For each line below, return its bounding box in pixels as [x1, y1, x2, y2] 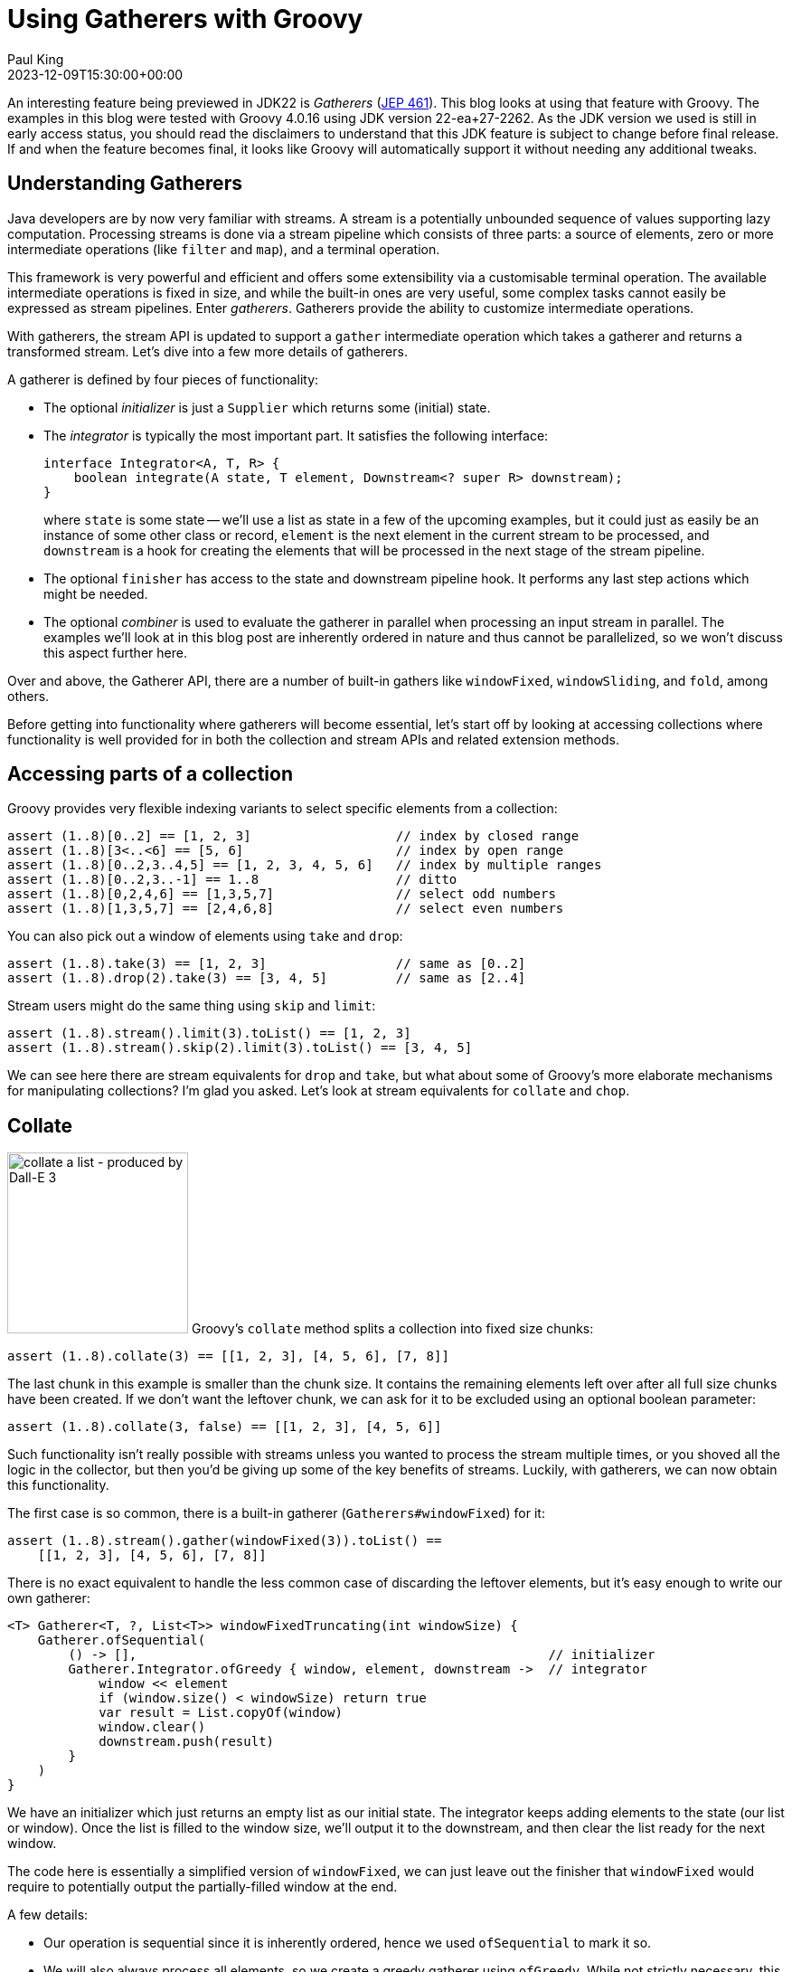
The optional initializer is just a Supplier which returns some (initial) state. [43, 399, 491, 415]
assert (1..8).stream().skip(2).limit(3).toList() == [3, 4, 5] [7, 1040, 473, 1056]
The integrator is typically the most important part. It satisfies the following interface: [43, 427, 549, 443]
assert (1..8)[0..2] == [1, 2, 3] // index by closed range [7, 829, 580, 844]
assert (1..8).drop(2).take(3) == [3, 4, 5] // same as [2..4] [7, 971, 526, 986]
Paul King [7, 51, 64, 67]
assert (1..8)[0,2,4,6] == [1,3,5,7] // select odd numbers [7, 886, 556, 902]
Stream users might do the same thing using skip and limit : [7, 998, 376, 1014]
